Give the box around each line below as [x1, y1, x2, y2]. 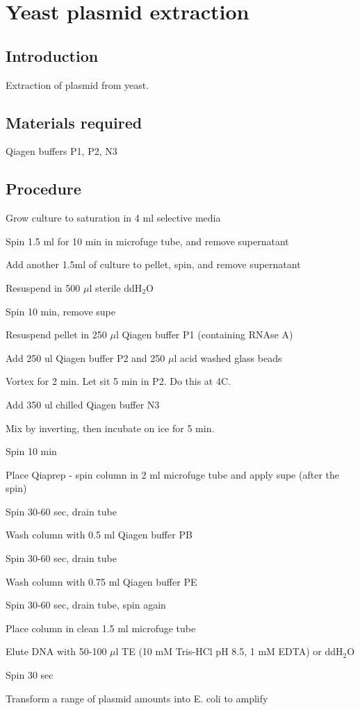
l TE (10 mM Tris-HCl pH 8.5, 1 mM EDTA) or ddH [115, 644, 343, 659]
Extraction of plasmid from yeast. [6, 77, 149, 92]
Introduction [6, 44, 99, 66]
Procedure [6, 178, 81, 199]
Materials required [6, 111, 142, 133]
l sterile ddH [89, 280, 142, 295]
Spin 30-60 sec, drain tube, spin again [6, 597, 166, 612]
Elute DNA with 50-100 [6, 644, 107, 659]
